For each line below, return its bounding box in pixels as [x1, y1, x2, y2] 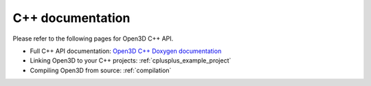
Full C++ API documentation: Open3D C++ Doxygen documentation [30, 47, 222, 55]
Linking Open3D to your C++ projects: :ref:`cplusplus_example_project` [30, 56, 232, 65]
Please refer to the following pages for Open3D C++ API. [12, 34, 174, 43]
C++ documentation [12, 10, 131, 25]
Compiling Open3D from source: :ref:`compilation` [30, 66, 172, 74]
